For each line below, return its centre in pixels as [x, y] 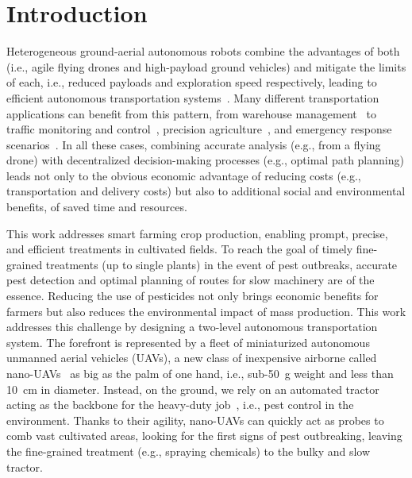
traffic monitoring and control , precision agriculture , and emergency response [199, 129]
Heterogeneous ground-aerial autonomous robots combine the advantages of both [203, 51]
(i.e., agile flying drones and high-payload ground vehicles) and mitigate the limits [206, 66]
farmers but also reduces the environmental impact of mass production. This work [206, 311]
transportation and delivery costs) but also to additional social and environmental [206, 191]
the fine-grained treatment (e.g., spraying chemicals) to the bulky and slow [189, 451]
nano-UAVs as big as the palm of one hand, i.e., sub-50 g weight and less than [200, 373]
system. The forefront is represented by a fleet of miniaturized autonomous [188, 342]
